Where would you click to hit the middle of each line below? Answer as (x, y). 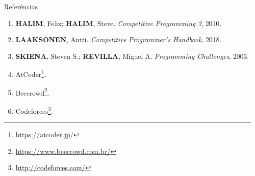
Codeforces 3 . (34, 110)
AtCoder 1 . (31, 74)
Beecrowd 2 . (32, 92)
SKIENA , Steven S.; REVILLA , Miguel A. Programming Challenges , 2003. (132, 56)
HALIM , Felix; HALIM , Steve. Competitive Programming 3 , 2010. (118, 23)
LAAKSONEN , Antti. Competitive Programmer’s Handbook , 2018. (118, 39)
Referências (21, 6)
